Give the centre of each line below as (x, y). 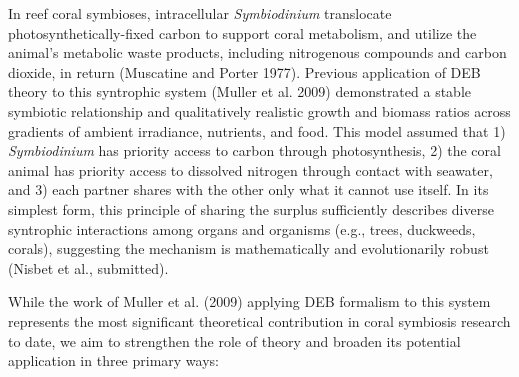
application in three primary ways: (113, 360)
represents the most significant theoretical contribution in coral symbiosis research (259, 320)
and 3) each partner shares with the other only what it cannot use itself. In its (248, 189)
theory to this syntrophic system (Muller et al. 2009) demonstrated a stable (239, 91)
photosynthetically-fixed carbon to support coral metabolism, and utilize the (242, 32)
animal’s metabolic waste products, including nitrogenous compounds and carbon (257, 52)
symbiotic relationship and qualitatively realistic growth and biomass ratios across (259, 110)
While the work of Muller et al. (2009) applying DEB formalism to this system (249, 301)
